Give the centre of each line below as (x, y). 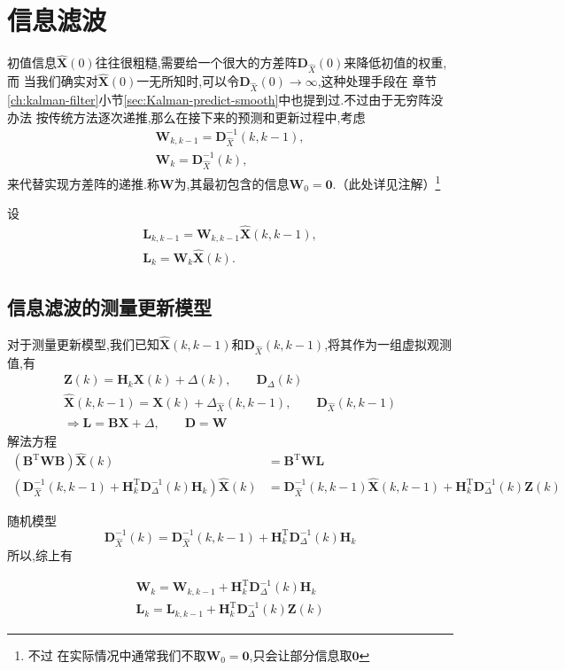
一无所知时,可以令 (188, 81)
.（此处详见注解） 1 (387, 182)
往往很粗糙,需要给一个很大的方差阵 (196, 62)
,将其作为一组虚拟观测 (388, 344)
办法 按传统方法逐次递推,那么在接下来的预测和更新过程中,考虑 (186, 117)
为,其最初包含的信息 (232, 183)
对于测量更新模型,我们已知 (83, 344)
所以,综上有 (40, 555)
